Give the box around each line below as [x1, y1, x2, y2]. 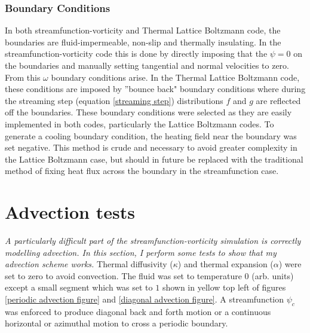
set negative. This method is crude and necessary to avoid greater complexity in [5, 141, 297, 154]
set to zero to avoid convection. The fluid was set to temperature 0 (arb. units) [5, 269, 294, 282]
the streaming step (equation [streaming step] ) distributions [5, 94, 223, 106]
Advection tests [5, 200, 135, 224]
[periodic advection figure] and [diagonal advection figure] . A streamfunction [5, 293, 284, 305]
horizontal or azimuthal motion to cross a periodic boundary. [5, 317, 228, 329]
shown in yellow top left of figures [162, 281, 286, 294]
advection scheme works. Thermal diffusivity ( [5, 258, 173, 270]
